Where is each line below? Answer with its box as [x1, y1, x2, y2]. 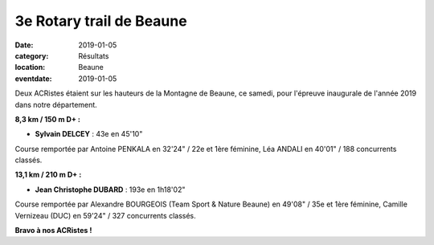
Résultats [78, 51, 109, 60]
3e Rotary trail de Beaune [14, 12, 188, 30]
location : [14, 63, 46, 72]
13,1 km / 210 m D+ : [14, 169, 82, 180]
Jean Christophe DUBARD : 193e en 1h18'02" [35, 185, 186, 194]
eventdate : [14, 73, 52, 84]
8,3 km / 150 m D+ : [14, 114, 80, 124]
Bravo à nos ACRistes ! [14, 226, 92, 235]
